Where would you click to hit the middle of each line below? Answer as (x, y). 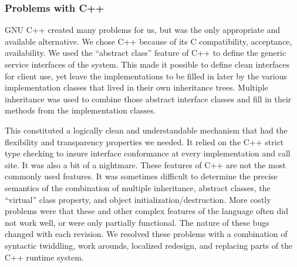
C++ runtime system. (44, 257)
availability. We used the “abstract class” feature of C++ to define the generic (146, 53)
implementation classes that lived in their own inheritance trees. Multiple (136, 87)
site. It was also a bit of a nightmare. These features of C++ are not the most (145, 164)
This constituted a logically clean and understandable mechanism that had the (146, 130)
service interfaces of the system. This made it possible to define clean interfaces (147, 64)
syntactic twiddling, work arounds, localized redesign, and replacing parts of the (149, 245)
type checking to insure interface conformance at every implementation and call (148, 153)
